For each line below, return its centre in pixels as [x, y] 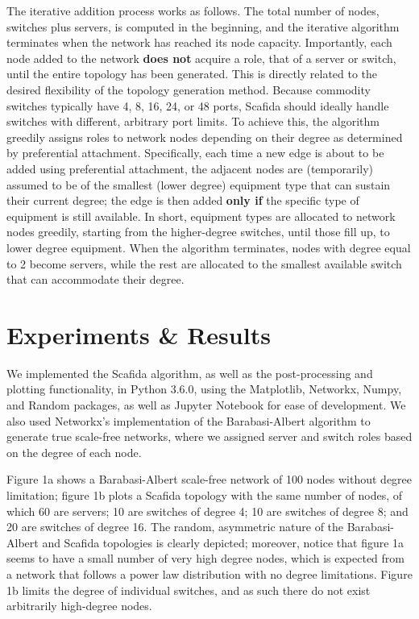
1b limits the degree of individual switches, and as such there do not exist [189, 590]
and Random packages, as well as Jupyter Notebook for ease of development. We [206, 405]
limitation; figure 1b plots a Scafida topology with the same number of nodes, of [205, 494]
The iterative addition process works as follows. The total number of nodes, [193, 10]
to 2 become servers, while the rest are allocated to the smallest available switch [204, 263]
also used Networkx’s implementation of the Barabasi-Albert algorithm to [189, 420]
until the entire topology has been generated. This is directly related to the [192, 74]
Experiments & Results [139, 334]
